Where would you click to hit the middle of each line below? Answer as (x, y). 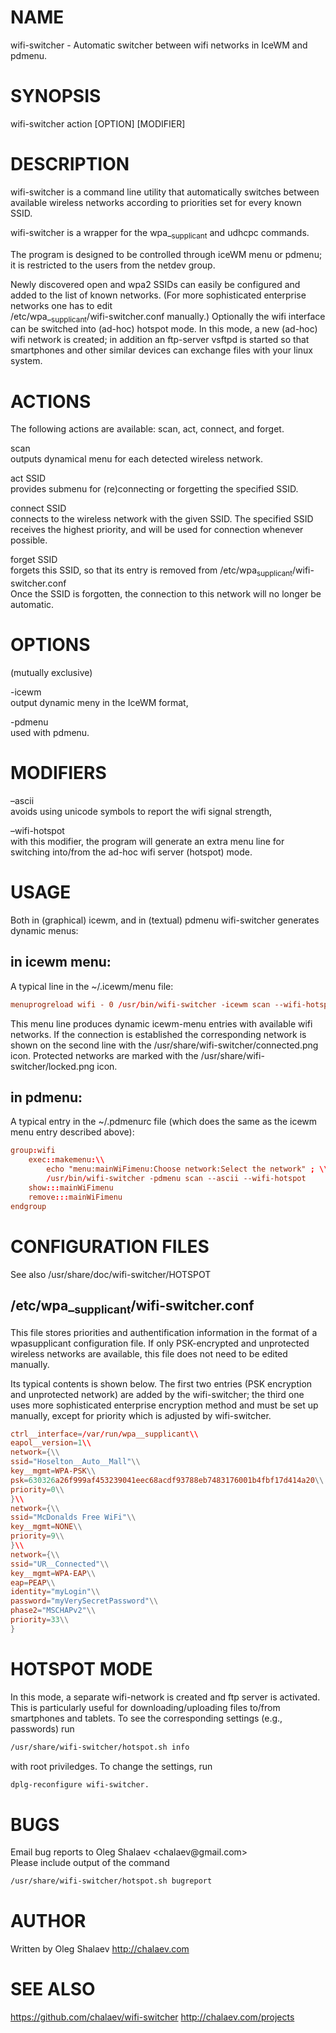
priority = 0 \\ (37, 1489)
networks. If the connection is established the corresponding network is (158, 1034)
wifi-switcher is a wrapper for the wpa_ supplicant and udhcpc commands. (160, 233)
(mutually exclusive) (51, 673)
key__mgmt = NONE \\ (46, 1527)
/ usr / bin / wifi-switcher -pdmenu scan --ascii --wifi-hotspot (176, 1179)
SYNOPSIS (56, 96)
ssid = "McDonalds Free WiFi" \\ (73, 1517)
